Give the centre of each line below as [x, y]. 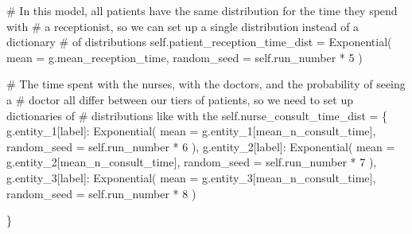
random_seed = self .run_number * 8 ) [101, 193]
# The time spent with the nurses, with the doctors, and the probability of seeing [206, 84]
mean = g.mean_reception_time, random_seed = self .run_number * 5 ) [185, 57]
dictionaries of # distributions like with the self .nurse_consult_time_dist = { [197, 115]
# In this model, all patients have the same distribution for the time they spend [202, 10]
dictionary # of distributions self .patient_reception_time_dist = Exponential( [199, 42]
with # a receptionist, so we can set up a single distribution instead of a [183, 26]
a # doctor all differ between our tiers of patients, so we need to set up [180, 99]
